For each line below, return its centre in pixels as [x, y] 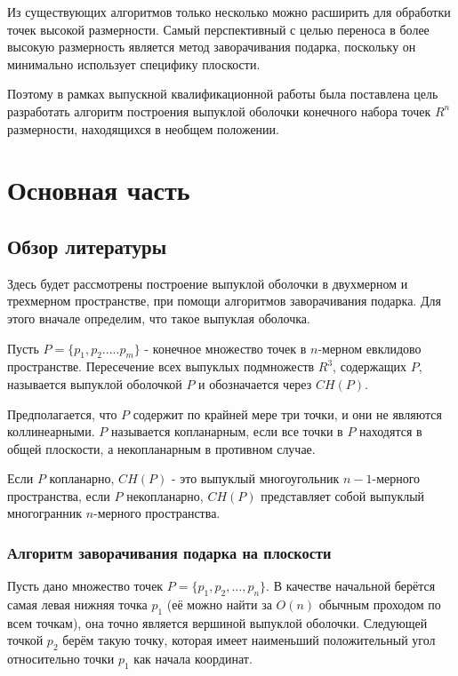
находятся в [391, 431]
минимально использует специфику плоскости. [134, 64]
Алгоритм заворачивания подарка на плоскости [169, 552]
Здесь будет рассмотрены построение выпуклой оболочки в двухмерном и [208, 283]
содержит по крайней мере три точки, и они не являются [287, 414]
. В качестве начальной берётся [351, 586]
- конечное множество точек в [225, 348]
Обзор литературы [87, 246]
